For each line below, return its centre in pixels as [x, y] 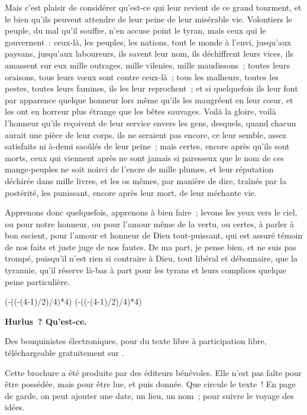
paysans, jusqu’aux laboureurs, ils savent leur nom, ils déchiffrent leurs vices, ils [149, 53]
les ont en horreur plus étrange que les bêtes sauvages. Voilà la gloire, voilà [140, 111]
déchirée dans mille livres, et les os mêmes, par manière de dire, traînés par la [146, 180]
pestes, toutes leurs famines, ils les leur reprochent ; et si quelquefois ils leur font [151, 88]
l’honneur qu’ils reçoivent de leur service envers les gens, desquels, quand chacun [151, 122]
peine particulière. [38, 281]
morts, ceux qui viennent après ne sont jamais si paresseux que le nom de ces [144, 157]
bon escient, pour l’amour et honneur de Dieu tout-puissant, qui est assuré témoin [154, 235]
